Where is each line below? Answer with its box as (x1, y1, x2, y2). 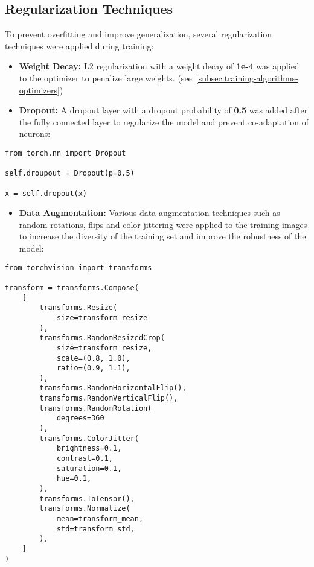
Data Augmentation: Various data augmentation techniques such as (19, 206, 280, 219)
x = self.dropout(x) (5, 189, 88, 198)
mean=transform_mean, (56, 515, 144, 524)
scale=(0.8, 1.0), (56, 353, 130, 363)
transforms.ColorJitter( (39, 434, 139, 443)
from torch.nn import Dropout (5, 148, 126, 157)
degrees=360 (56, 414, 104, 423)
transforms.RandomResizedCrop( (39, 334, 165, 343)
